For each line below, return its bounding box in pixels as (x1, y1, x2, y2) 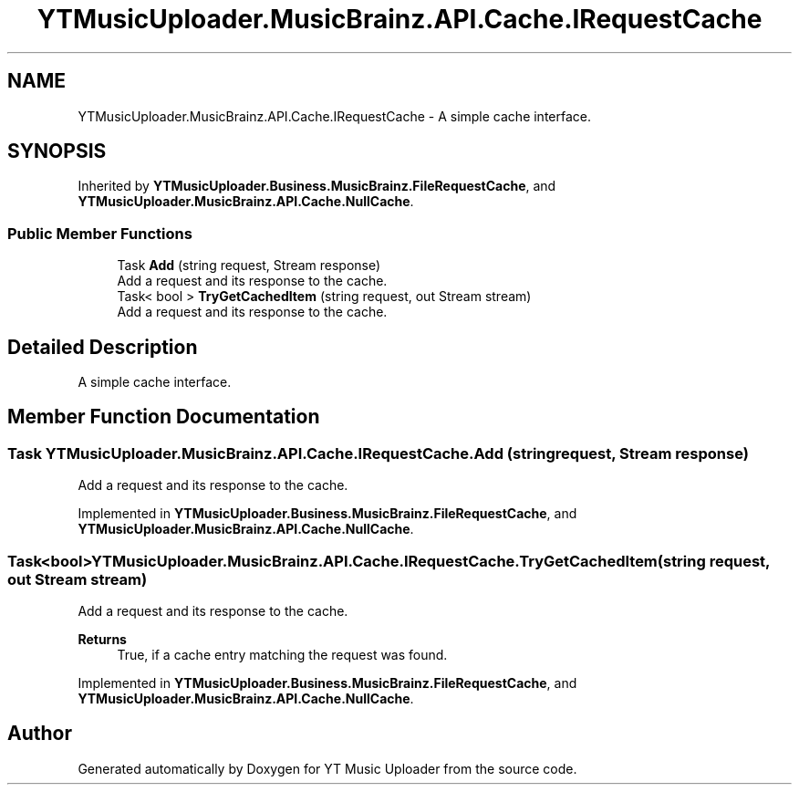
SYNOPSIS (7, 140, 107, 163)
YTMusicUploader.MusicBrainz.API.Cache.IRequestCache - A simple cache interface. (78, 108, 592, 124)
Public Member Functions (7, 224, 192, 243)
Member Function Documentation (7, 405, 320, 429)
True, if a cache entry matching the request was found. (117, 647, 448, 662)
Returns (78, 631, 127, 647)
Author (7, 722, 72, 745)
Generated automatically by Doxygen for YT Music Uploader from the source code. (78, 760, 577, 776)
